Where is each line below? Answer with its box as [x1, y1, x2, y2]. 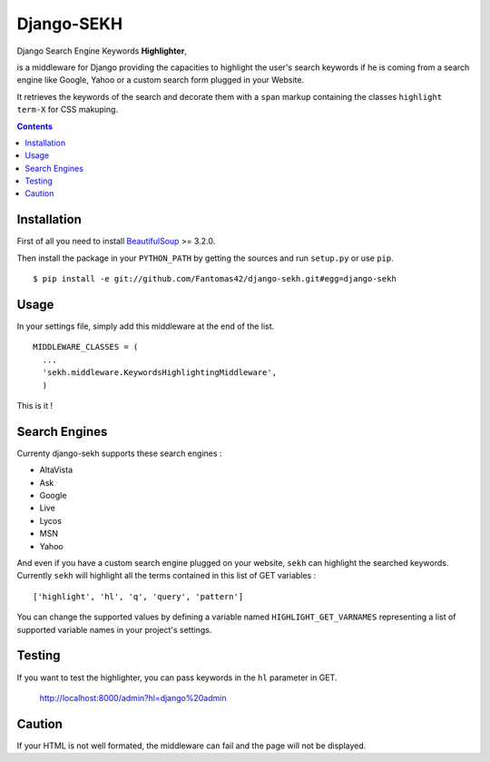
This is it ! [16, 401, 54, 411]
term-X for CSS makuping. [16, 104, 118, 115]
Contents [16, 121, 54, 132]
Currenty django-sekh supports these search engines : [16, 448, 222, 459]
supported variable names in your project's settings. [16, 624, 212, 635]
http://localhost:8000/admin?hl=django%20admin [39, 692, 227, 703]
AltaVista [39, 464, 73, 476]
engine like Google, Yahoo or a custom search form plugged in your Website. [16, 74, 304, 85]
